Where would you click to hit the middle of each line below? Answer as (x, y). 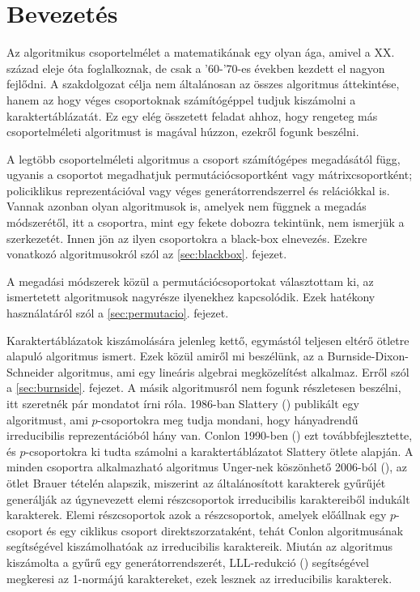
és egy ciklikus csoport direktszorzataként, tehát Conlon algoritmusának (225, 530)
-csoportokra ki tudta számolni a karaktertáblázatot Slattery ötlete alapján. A (219, 451)
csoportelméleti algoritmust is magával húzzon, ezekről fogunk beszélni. (183, 132)
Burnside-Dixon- (368, 356)
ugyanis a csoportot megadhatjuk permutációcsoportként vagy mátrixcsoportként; (210, 175)
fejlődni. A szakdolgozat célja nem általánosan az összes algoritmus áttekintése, (203, 84)
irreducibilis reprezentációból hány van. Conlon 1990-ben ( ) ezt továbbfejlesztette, (210, 435)
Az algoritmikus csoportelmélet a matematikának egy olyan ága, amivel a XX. (201, 52)
